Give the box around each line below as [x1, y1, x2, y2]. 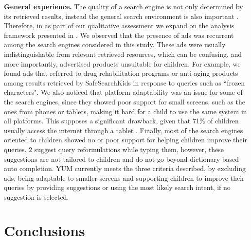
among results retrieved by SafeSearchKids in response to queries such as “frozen [4, 77, 245, 87]
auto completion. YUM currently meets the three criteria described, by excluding [4, 163, 246, 173]
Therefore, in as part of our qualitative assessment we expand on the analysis [4, 20, 234, 31]
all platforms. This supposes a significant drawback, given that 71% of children [4, 116, 239, 126]
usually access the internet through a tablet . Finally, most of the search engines [4, 125, 243, 135]
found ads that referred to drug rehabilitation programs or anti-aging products [4, 68, 238, 78]
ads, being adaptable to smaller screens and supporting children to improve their [4, 172, 245, 183]
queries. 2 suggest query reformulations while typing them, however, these [4, 144, 224, 154]
